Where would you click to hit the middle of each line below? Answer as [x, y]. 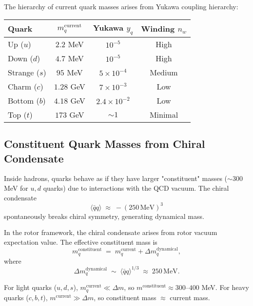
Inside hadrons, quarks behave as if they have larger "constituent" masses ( [116, 178]
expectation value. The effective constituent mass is [81, 242]
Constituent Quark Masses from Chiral [105, 144]
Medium [164, 72]
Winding [158, 28]
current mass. [190, 297]
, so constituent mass [125, 297]
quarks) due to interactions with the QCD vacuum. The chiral [136, 188]
